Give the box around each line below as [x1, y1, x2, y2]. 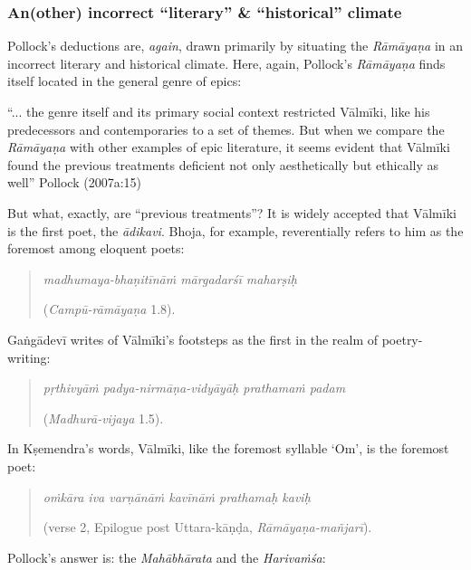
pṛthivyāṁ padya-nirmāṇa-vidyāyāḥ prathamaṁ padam [43, 378, 346, 397]
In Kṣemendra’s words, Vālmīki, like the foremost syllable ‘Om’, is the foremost [7, 439, 449, 458]
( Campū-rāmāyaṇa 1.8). [43, 299, 176, 318]
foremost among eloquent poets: [7, 239, 185, 258]
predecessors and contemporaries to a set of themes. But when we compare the [7, 119, 445, 138]
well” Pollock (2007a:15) [7, 173, 141, 192]
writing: [7, 347, 51, 366]
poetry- [381, 329, 423, 348]
